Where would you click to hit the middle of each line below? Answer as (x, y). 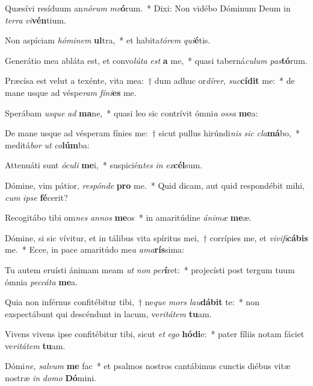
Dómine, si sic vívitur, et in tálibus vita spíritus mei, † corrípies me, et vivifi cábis (156, 237)
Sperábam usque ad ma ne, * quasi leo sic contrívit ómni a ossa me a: (132, 112)
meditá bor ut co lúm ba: (47, 144)
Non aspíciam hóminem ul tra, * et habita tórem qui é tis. (108, 40)
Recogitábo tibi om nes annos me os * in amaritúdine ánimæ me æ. (128, 217)
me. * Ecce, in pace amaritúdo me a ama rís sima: (95, 249)
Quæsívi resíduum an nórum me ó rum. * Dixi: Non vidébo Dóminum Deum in (148, 8)
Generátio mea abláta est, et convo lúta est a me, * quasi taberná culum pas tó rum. (156, 60)
